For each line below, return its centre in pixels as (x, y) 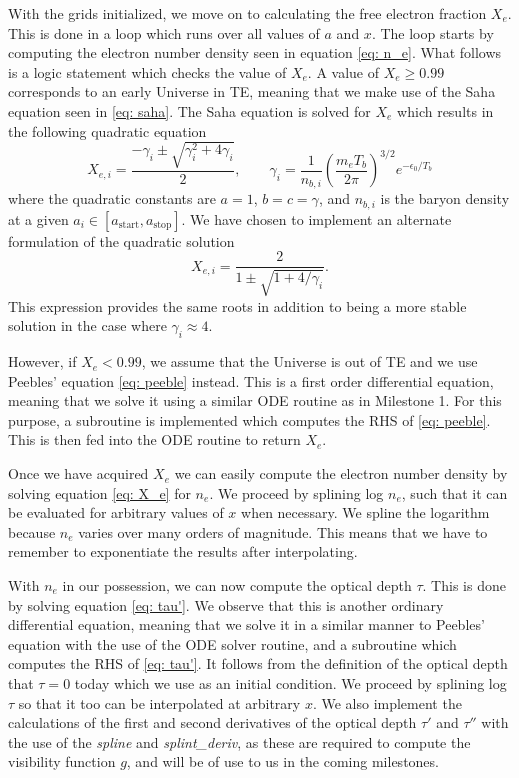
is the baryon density (445, 198)
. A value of (343, 71)
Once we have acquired (78, 473)
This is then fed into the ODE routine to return (154, 439)
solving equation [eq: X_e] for (99, 492)
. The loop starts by (432, 32)
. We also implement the (387, 702)
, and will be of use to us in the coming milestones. (282, 761)
